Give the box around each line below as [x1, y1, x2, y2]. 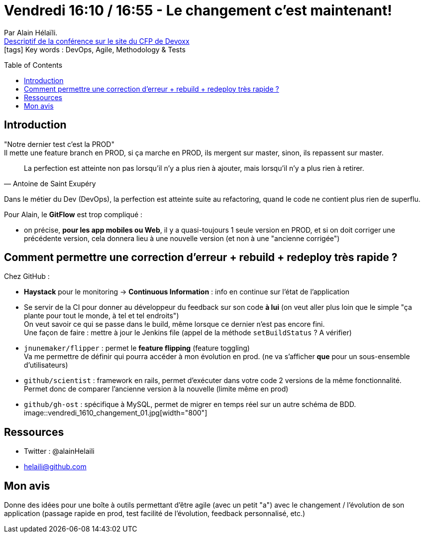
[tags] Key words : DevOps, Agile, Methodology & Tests [4, 45, 186, 54]
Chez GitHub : [4, 272, 50, 281]
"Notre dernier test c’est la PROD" [4, 139, 114, 148]
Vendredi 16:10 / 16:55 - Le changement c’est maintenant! [4, 2, 392, 19]
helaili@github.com [24, 462, 87, 471]
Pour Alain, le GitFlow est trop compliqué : [4, 210, 143, 219]
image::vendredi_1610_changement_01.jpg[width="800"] [24, 408, 208, 417]
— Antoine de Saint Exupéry [4, 179, 96, 188]
